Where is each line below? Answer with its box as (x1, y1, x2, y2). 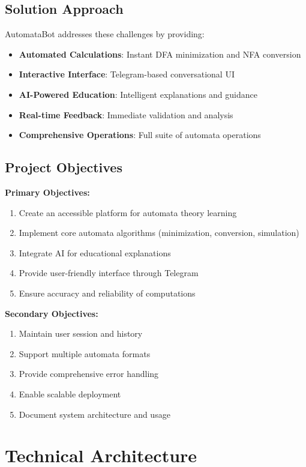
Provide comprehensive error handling (19, 367, 159, 380)
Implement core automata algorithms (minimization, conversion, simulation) (19, 226, 299, 239)
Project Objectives (5, 158, 122, 176)
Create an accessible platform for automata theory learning (19, 206, 237, 218)
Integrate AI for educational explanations (19, 246, 171, 259)
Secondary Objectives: (5, 307, 98, 319)
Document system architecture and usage (19, 408, 170, 420)
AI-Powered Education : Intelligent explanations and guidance (19, 88, 257, 100)
